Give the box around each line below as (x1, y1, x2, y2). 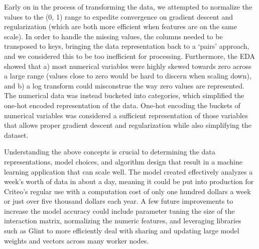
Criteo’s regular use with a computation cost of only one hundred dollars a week (4, 186, 251, 196)
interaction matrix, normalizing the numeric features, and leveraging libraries (4, 215, 241, 226)
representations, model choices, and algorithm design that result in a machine (4, 156, 242, 167)
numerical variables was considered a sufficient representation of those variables (4, 110, 248, 120)
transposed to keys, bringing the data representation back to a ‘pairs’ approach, (4, 41, 249, 51)
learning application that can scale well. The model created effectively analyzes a (4, 166, 253, 177)
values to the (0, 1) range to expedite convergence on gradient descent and (4, 11, 233, 22)
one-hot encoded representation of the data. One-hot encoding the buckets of (4, 100, 240, 110)
